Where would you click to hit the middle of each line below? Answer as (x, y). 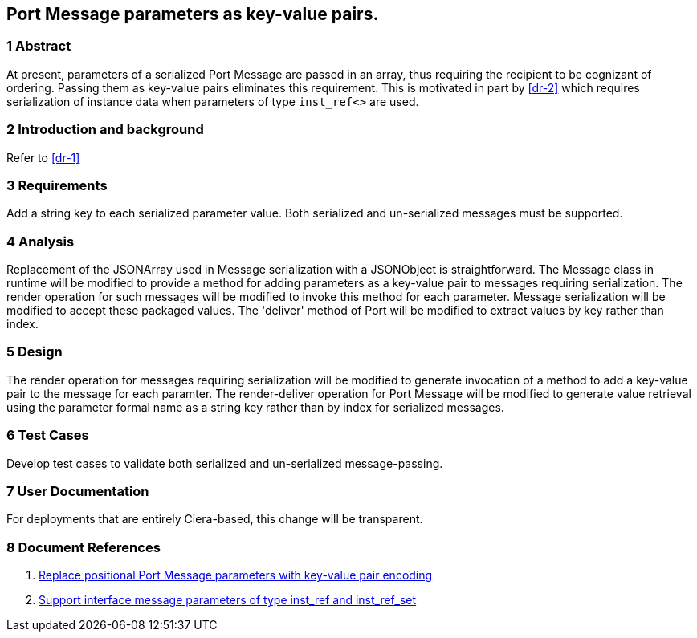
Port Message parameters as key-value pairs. (193, 14)
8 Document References (84, 547)
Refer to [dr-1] (43, 157)
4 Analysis (41, 241)
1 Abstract (39, 46)
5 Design (35, 352)
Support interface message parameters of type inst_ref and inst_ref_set (228, 600)
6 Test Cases (48, 435)
